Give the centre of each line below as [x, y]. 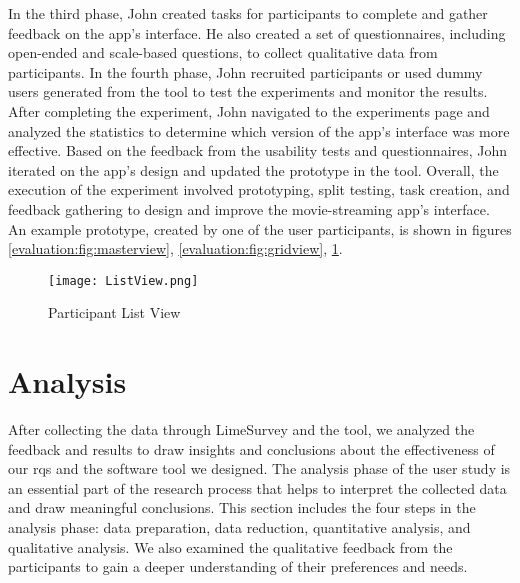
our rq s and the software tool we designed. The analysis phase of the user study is [259, 468]
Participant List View [114, 312]
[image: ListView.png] [123, 280]
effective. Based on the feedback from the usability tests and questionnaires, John [258, 150]
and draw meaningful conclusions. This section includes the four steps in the [242, 507]
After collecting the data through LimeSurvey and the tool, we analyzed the [241, 429]
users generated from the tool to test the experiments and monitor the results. [248, 91]
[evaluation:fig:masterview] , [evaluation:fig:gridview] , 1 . [175, 248]
